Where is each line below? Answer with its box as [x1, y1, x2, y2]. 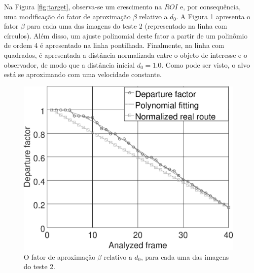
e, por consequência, [180, 1, 241, 11]
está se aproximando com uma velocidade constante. [4, 69, 162, 79]
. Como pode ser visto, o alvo [161, 59, 250, 70]
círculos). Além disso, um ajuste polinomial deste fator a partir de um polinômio [4, 30, 248, 40]
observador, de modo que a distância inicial [4, 59, 135, 70]
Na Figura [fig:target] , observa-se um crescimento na [4, 1, 162, 11]
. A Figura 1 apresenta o [176, 11, 251, 21]
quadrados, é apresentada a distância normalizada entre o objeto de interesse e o [4, 49, 247, 60]
